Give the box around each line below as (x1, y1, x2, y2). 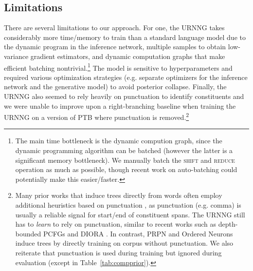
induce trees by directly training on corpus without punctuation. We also (15, 238, 234, 248)
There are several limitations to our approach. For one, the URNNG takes (4, 22, 225, 33)
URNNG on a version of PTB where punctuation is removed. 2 (4, 111, 189, 122)
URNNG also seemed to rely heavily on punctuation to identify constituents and (4, 91, 244, 101)
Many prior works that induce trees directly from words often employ (15, 190, 222, 200)
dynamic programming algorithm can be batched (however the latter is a (15, 145, 233, 155)
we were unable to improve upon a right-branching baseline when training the (4, 100, 236, 111)
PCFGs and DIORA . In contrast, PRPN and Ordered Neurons (43, 228, 233, 238)
